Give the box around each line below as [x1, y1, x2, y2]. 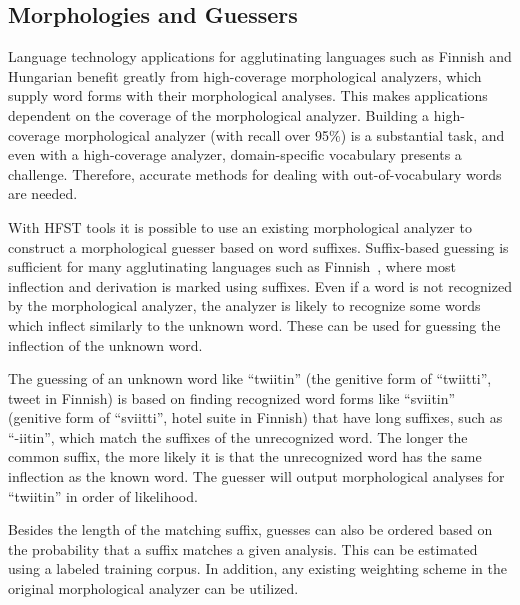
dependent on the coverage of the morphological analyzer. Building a [8, 104, 430, 125]
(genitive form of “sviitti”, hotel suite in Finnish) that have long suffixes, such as [8, 407, 503, 428]
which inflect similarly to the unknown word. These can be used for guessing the [8, 314, 501, 335]
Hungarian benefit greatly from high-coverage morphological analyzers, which [8, 65, 482, 86]
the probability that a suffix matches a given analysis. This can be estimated [8, 538, 478, 559]
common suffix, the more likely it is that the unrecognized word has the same [8, 446, 482, 467]
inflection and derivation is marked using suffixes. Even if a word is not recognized [8, 275, 512, 296]
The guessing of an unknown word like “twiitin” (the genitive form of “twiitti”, [8, 368, 492, 389]
